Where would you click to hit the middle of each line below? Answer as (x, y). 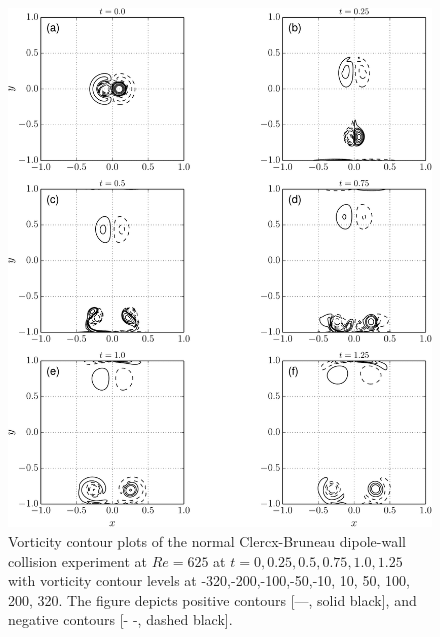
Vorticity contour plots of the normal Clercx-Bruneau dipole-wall (207, 540)
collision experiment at (77, 560)
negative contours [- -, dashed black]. (120, 619)
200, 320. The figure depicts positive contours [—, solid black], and (212, 599)
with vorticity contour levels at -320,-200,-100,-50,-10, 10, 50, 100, (209, 580)
